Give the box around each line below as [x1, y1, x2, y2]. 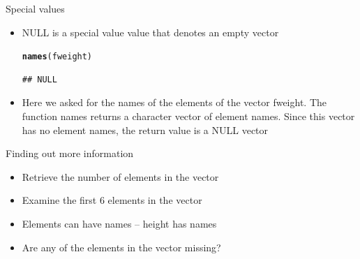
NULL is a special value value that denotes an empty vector [22, 24, 279, 39]
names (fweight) [22, 52, 93, 62]
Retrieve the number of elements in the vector [22, 169, 219, 184]
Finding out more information [6, 146, 134, 161]
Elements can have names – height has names [22, 216, 217, 230]
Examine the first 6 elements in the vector [22, 193, 202, 207]
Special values [6, 1, 65, 15]
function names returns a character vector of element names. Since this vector [22, 109, 355, 124]
